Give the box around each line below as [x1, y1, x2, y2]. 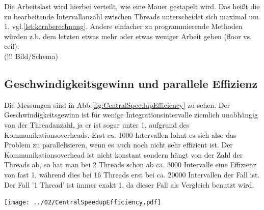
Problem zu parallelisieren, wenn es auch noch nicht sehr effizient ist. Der [4, 139, 233, 150]
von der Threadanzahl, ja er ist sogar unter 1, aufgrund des [4, 119, 190, 130]
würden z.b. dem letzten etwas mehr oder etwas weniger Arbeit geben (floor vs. [4, 31, 252, 41]
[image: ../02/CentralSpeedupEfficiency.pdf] [4, 199, 161, 206]
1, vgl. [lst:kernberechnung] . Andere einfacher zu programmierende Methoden [4, 21, 243, 32]
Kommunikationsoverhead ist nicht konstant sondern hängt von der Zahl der [4, 149, 243, 160]
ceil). [4, 41, 19, 51]
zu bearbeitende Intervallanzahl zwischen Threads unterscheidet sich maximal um [4, 11, 259, 21]
